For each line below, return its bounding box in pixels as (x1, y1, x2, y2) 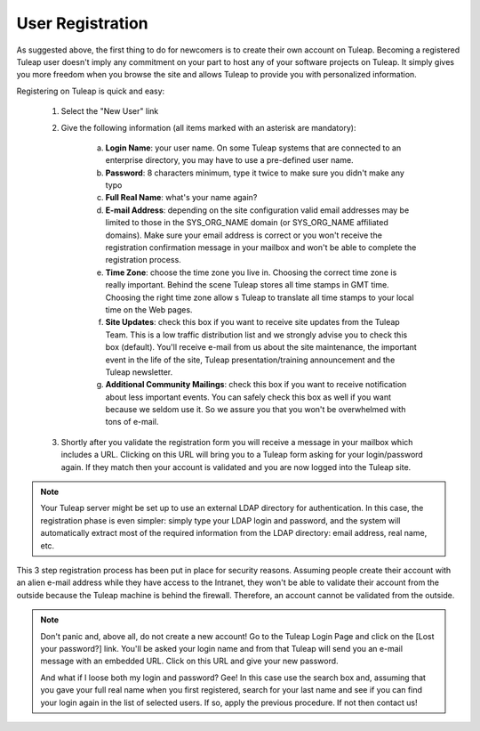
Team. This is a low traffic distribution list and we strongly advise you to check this (105, 329, 408, 340)
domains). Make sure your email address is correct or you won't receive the (105, 230, 382, 240)
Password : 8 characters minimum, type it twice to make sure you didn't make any (105, 167, 404, 178)
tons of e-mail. (105, 417, 159, 427)
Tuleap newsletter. (105, 366, 173, 378)
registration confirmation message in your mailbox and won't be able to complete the (105, 242, 417, 253)
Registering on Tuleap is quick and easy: (16, 85, 165, 96)
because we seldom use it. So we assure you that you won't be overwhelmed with (105, 404, 406, 415)
